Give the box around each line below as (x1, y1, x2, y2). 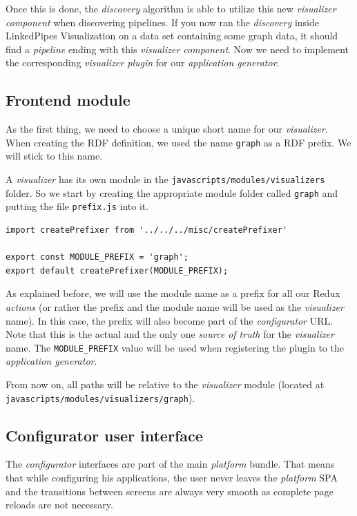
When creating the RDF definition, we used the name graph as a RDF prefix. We (6, 135, 351, 149)
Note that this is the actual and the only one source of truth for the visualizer (6, 327, 334, 341)
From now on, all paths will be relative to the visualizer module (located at (6, 376, 325, 391)
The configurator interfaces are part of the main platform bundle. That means (6, 457, 335, 471)
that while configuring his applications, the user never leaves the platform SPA (6, 470, 338, 485)
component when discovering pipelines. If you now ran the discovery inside (6, 15, 320, 29)
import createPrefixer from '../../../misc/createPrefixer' (6, 224, 288, 235)
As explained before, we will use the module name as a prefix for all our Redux (6, 286, 340, 300)
